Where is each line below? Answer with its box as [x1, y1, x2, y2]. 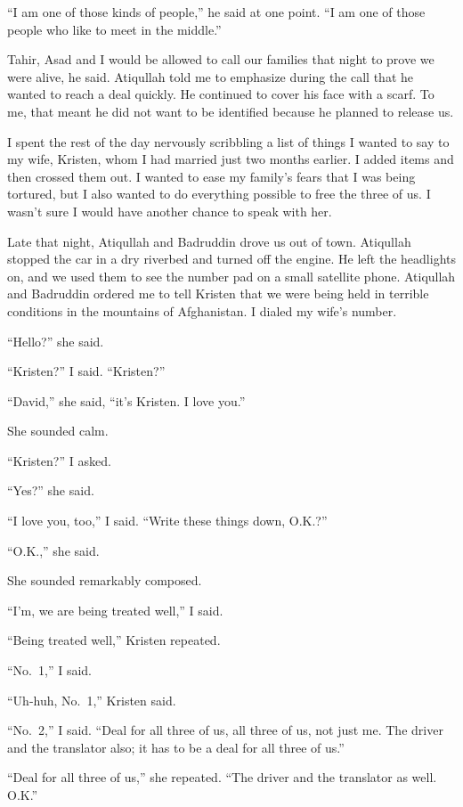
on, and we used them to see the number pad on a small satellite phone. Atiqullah [7, 266, 456, 285]
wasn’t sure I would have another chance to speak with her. [7, 201, 332, 220]
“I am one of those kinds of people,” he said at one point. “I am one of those [7, 3, 426, 20]
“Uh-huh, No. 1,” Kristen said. [7, 690, 176, 709]
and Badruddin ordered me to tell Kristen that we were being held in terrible [7, 284, 429, 303]
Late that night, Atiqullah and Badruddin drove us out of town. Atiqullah [7, 232, 411, 250]
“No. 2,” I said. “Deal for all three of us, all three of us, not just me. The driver [7, 721, 443, 739]
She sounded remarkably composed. [7, 571, 202, 590]
